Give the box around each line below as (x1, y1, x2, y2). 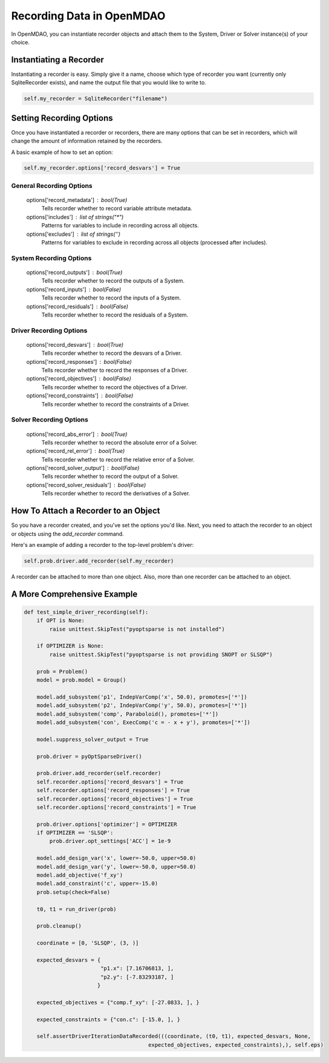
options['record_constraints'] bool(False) (26, 392, 134, 400)
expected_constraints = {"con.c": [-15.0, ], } (36, 1016, 181, 1023)
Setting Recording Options (11, 113, 113, 123)
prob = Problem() (36, 668, 88, 675)
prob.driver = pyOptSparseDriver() (36, 753, 142, 760)
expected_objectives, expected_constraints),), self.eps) (148, 1041, 324, 1048)
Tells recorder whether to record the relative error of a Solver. (41, 455, 195, 463)
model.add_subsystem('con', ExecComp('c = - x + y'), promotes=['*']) (36, 719, 251, 726)
